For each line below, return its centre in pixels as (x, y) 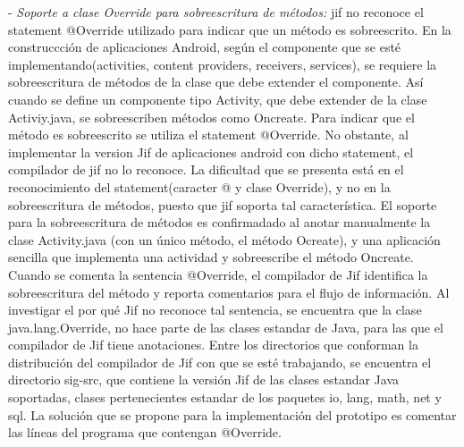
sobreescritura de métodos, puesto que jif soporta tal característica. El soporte (223, 204)
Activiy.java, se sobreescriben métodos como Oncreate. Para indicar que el (211, 117)
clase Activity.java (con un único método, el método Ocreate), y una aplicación (224, 239)
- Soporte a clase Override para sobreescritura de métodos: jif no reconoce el (216, 12)
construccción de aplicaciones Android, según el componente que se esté (205, 47)
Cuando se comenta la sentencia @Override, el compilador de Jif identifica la (218, 274)
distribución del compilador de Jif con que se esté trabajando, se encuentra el (220, 362)
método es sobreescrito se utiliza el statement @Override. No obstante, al (208, 135)
